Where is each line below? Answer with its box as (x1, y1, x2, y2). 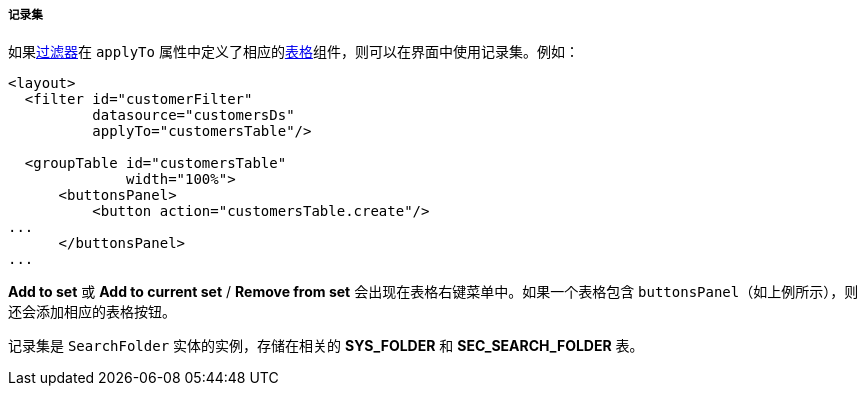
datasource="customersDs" (92, 107, 295, 124)
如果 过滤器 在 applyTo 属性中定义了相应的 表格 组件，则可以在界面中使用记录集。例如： (8, 43, 579, 61)
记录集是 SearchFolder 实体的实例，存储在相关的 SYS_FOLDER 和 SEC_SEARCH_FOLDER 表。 (8, 337, 644, 355)
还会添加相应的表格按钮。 (8, 303, 176, 321)
